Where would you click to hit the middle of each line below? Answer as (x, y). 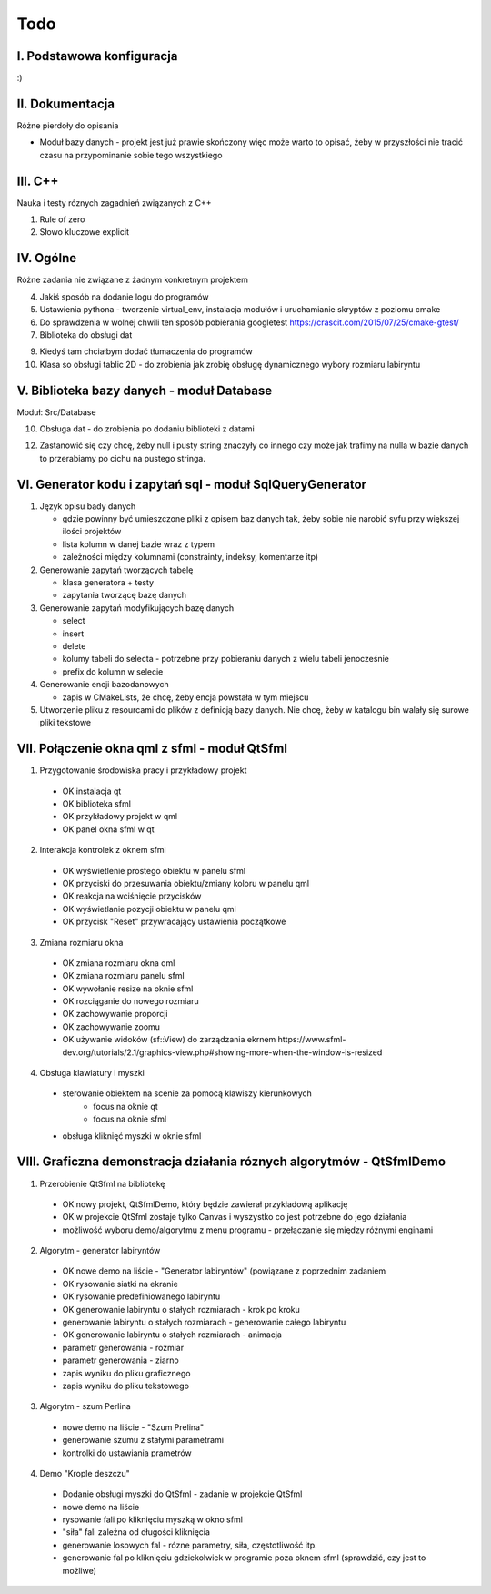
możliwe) (80, 1570)
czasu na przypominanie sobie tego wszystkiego (131, 155)
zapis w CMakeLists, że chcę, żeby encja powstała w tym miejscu (185, 697)
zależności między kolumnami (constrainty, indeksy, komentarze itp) (190, 557)
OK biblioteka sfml (97, 804)
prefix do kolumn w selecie (113, 671)
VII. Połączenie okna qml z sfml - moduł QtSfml (152, 749)
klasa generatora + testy (108, 583)
